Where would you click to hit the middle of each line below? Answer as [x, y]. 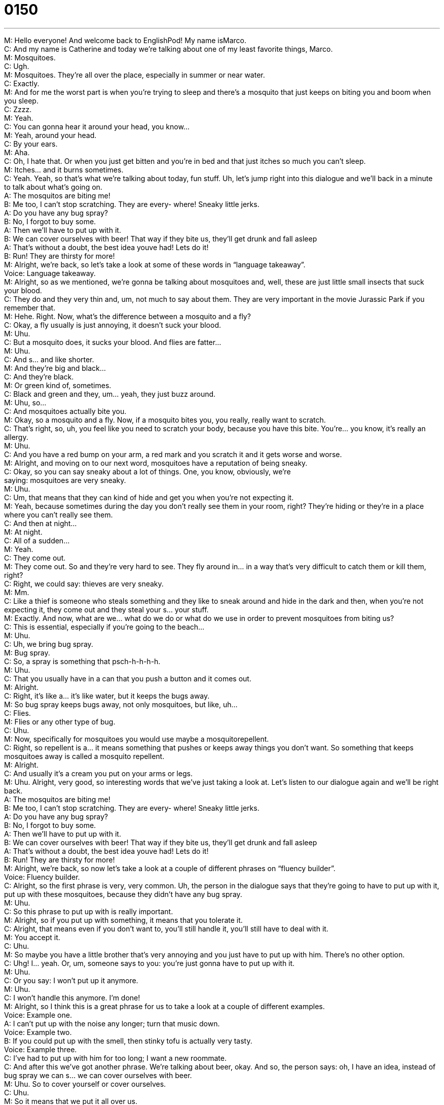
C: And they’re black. [39, 376]
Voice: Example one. [38, 1015]
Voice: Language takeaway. [50, 273]
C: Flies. [17, 713]
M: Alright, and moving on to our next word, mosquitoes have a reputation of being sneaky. [156, 463]
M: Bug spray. [27, 652]
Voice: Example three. [41, 1049]
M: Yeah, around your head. [50, 135]
